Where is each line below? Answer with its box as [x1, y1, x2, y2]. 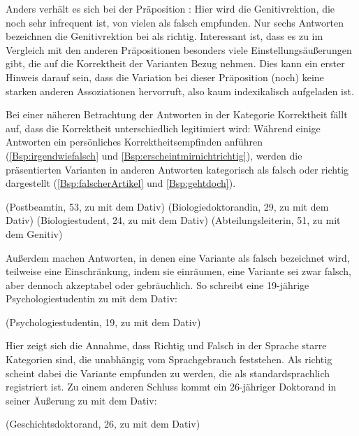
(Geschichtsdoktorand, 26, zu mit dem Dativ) [6, 416, 200, 431]
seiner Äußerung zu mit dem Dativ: [6, 393, 157, 407]
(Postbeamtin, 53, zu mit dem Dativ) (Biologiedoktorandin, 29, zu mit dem [6, 199, 329, 213]
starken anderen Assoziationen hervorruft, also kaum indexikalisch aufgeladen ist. [6, 83, 354, 98]
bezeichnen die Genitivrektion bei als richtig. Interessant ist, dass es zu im [6, 29, 323, 43]
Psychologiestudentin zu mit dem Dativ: [6, 291, 177, 306]
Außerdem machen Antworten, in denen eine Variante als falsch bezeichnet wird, [6, 250, 350, 265]
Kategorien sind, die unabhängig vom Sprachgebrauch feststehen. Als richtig [6, 352, 332, 367]
